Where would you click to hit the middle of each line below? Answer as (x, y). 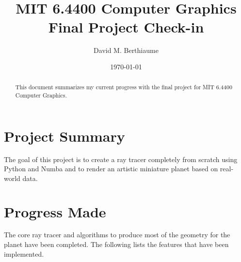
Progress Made (55, 211)
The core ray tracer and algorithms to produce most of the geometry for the (117, 235)
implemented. (24, 254)
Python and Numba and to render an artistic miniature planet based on (111, 169)
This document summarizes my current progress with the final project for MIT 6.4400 (124, 87)
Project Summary (64, 136)
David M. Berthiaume (126, 50)
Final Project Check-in (126, 27)
